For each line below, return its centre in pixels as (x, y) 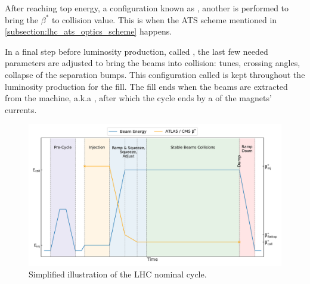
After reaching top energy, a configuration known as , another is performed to (147, 8)
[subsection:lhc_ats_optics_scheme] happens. (89, 31)
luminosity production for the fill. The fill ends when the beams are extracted (146, 86)
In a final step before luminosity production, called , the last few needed (137, 51)
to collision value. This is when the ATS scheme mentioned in (165, 19)
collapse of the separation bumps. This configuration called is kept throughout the (155, 74)
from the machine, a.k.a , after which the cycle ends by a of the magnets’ (138, 98)
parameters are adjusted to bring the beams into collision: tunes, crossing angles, (153, 63)
